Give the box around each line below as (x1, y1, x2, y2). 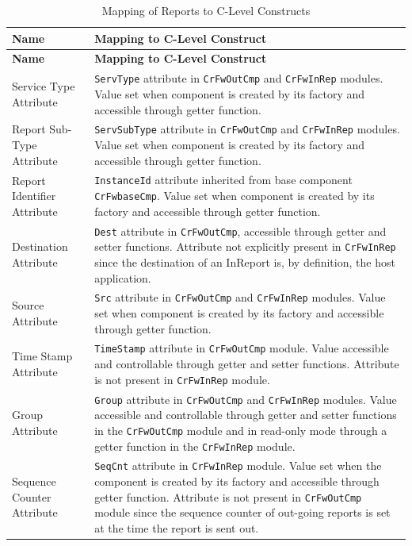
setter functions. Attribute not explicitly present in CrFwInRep (94, 238, 396, 255)
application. (94, 269, 151, 286)
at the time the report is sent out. (94, 519, 259, 536)
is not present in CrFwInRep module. (94, 371, 270, 387)
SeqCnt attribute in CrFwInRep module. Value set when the (94, 457, 382, 474)
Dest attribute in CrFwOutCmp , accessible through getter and (94, 222, 387, 239)
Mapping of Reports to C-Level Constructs (101, 2, 311, 18)
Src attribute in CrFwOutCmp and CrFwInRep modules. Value (94, 289, 386, 306)
